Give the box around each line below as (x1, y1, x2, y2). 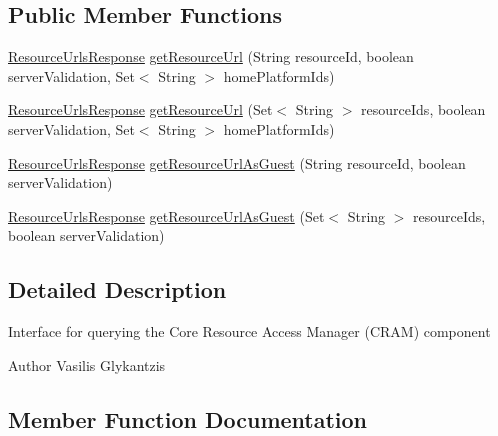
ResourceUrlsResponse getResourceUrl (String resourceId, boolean (8, 46, 414, 67)
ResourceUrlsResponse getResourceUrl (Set (8, 99, 273, 120)
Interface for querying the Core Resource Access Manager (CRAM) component (8, 321, 491, 342)
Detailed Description (8, 274, 227, 305)
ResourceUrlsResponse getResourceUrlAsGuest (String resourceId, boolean (8, 152, 466, 173)
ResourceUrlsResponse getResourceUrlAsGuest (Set (8, 205, 325, 226)
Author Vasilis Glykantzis (8, 354, 166, 375)
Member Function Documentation (8, 403, 368, 434)
